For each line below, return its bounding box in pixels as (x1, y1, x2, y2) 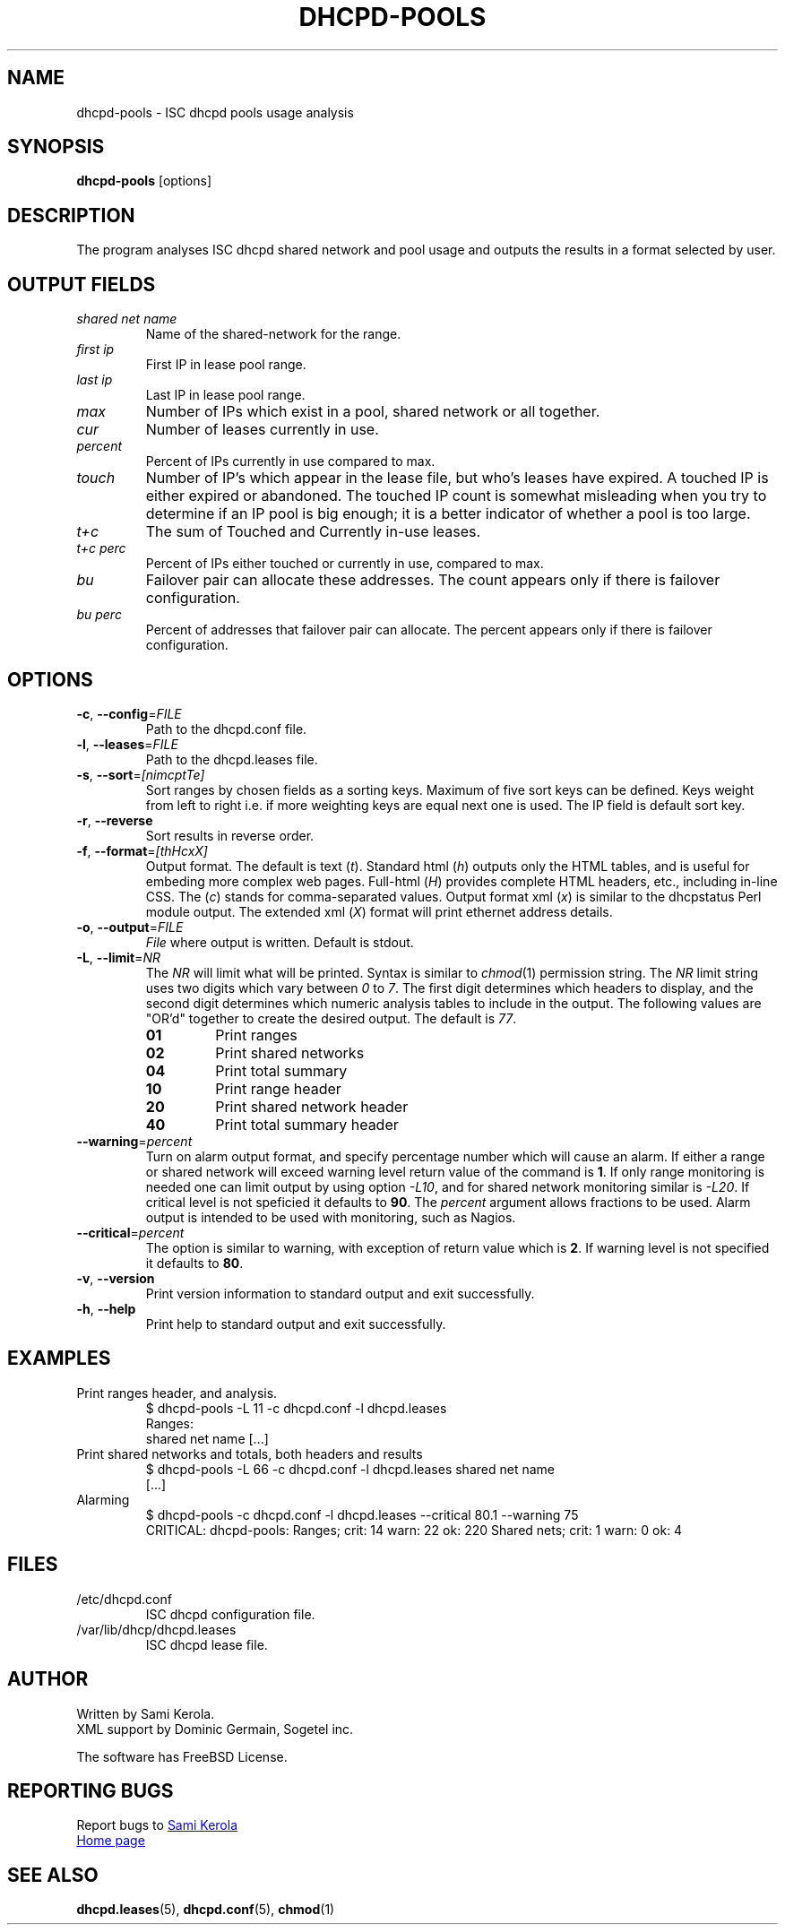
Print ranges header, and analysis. (76, 1384, 278, 1401)
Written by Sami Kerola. (76, 1705, 215, 1721)
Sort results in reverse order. (145, 827, 315, 843)
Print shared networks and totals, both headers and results (76, 1445, 423, 1462)
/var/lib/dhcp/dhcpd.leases (76, 1621, 237, 1637)
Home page (76, 1833, 145, 1849)
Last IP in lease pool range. (145, 387, 306, 403)
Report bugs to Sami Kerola (76, 1817, 238, 1833)
